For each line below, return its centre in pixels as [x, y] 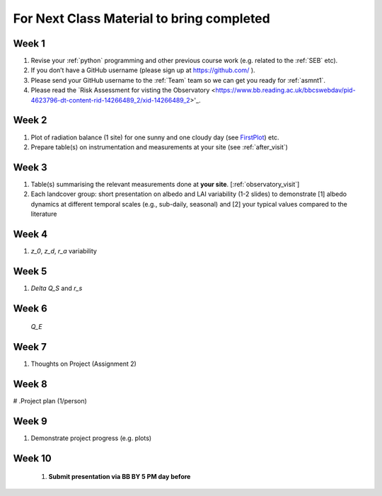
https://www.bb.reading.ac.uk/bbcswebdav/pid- [286, 90]
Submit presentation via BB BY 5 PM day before [120, 477]
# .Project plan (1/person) [50, 401]
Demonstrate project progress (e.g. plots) [91, 438]
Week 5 [30, 271]
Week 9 [30, 421]
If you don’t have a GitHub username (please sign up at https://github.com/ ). [143, 70]
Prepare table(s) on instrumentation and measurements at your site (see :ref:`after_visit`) [159, 147]
